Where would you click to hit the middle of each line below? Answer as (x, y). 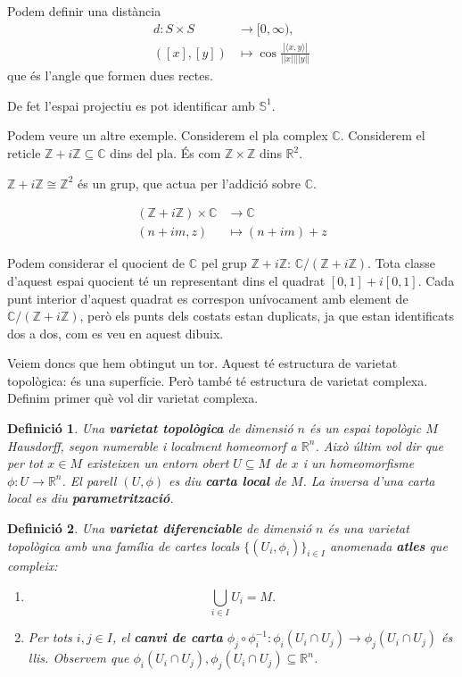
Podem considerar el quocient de (96, 263)
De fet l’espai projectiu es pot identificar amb (131, 105)
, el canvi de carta (167, 637)
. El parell (89, 480)
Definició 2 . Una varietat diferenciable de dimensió (160, 528)
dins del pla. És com (165, 153)
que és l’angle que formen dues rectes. (110, 75)
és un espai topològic (365, 428)
